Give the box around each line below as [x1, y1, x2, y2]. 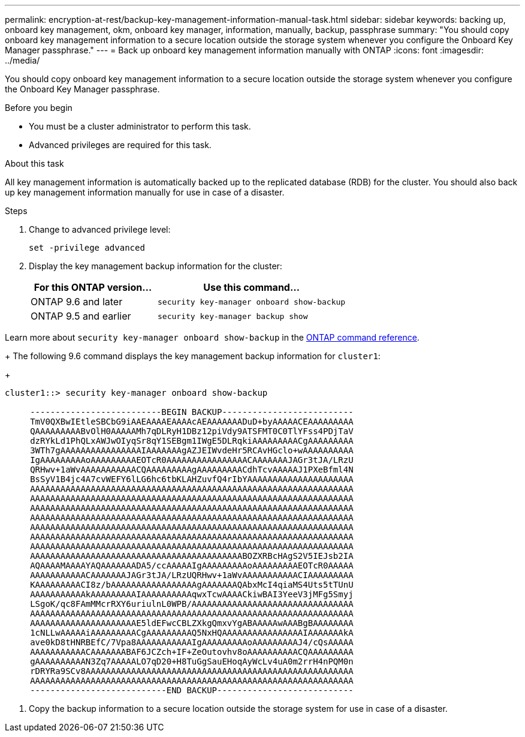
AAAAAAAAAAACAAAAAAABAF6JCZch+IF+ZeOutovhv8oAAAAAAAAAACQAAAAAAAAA [30, 647, 354, 657]
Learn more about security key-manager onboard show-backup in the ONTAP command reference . [5, 332, 420, 342]
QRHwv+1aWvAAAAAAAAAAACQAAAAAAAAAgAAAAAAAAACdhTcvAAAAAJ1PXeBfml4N [30, 465, 354, 474]
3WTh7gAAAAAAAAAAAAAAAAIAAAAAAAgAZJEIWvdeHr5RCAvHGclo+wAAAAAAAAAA [30, 446, 354, 455]
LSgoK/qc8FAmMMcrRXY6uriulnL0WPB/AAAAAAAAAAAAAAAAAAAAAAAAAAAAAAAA [30, 599, 354, 609]
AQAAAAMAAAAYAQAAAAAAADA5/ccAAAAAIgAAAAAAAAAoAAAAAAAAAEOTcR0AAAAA [30, 561, 354, 570]
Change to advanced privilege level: [29, 224, 171, 234]
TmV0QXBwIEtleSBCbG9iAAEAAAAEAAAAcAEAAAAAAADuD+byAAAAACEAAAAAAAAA [30, 417, 354, 426]
